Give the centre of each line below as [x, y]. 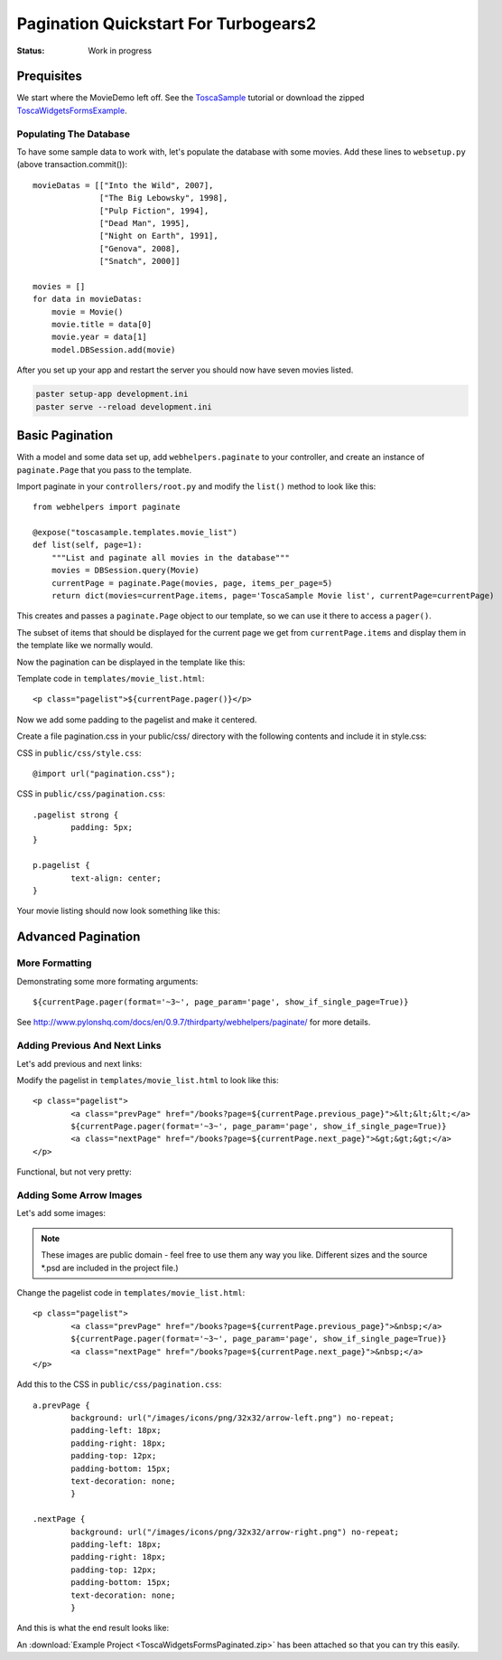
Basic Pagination [65, 435]
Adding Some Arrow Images [79, 1195]
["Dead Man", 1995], [145, 223]
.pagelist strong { [76, 815]
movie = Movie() [87, 311]
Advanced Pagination [79, 937]
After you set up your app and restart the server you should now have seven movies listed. [185, 370]
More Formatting [54, 963]
